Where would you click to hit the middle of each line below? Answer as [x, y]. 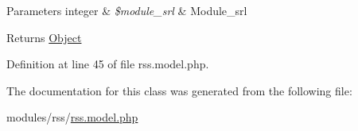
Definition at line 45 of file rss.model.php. [108, 64]
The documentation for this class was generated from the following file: [179, 90]
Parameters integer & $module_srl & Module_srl [127, 10]
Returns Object [44, 37]
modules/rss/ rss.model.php [72, 117]
